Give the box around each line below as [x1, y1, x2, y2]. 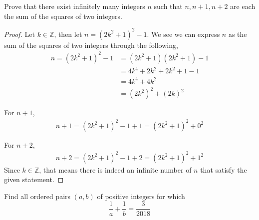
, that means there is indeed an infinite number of [39, 164, 192, 175]
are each [230, 1, 256, 11]
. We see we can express [147, 28, 220, 39]
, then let [54, 28, 82, 39]
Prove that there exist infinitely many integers [4, 1, 145, 11]
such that [154, 1, 183, 11]
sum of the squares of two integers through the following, [4, 39, 178, 50]
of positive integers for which [97, 191, 185, 201]
